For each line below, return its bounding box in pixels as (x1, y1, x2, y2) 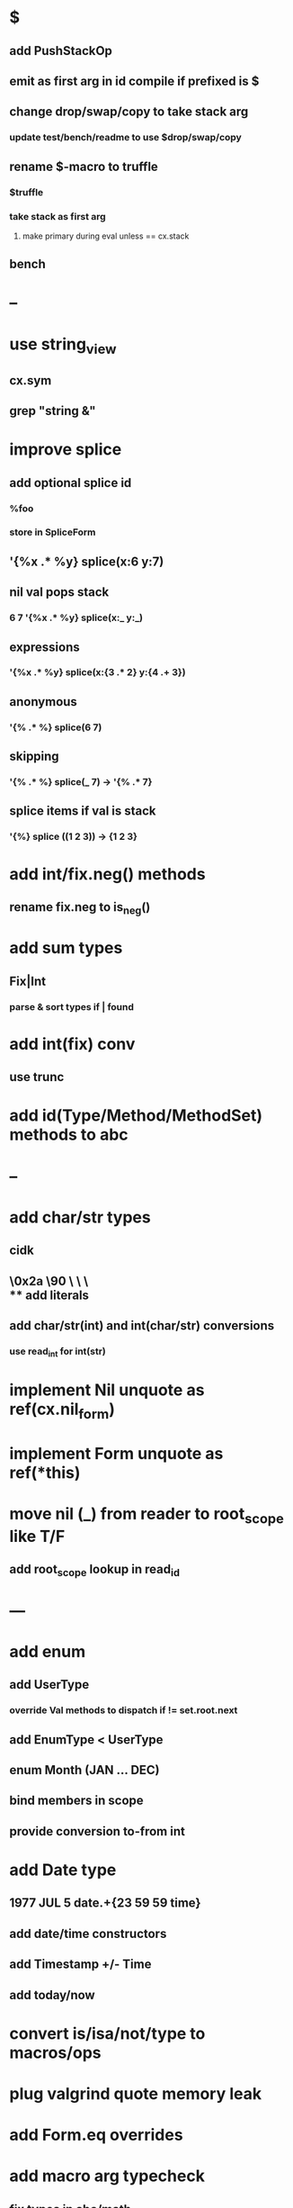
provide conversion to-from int (9, 1824, 186, 1839)
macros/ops (9, 2042, 102, 2063)
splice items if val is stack (9, 804, 156, 819)
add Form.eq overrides (9, 2125, 183, 2145)
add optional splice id (9, 475, 132, 491)
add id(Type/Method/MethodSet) (9, 1105, 263, 1126)
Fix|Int (9, 973, 47, 988)
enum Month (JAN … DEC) (9, 1762, 160, 1778)
